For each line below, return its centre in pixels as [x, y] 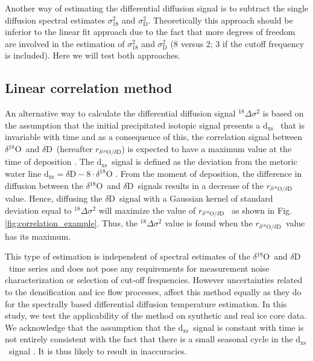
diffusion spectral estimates [55, 20]
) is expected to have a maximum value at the [207, 148]
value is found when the [209, 223]
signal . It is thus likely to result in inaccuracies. [98, 350]
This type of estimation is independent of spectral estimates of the [128, 256]
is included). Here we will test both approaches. [93, 55]
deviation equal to [38, 210]
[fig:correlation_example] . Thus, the [71, 223]
